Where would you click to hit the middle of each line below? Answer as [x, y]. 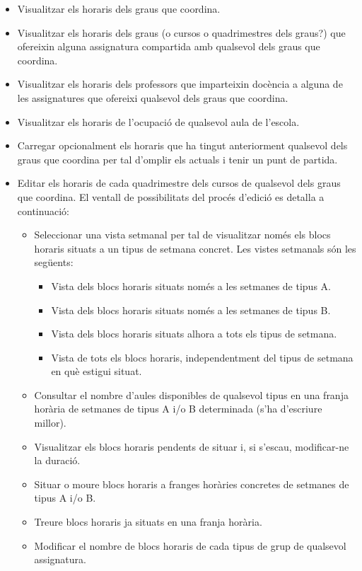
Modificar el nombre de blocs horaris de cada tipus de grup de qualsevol [190, 545]
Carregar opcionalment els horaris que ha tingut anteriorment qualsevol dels [182, 145]
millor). [50, 423]
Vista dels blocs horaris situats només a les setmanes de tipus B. [191, 310]
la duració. [57, 460]
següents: [54, 262]
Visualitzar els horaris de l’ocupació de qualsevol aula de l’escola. [158, 121]
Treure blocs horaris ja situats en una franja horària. [148, 522]
